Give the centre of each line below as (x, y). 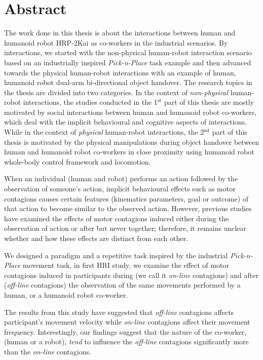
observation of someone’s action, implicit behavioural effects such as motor (120, 189)
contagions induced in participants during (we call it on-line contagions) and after (131, 275)
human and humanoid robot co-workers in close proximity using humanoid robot (129, 152)
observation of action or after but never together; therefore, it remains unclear (125, 228)
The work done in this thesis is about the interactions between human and (120, 33)
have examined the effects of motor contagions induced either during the (117, 218)
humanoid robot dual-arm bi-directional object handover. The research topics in (128, 82)
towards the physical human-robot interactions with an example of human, (120, 72)
